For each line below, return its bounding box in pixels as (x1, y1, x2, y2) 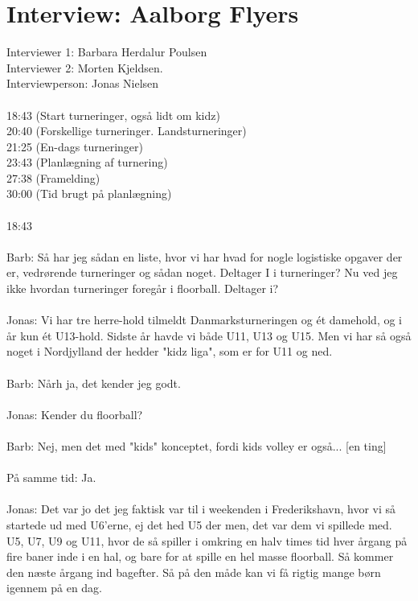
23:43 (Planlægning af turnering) (6, 154, 168, 171)
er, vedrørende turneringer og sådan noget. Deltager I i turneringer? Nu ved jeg (6, 264, 398, 281)
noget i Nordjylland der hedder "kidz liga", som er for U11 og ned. (6, 343, 333, 360)
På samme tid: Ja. (6, 469, 96, 486)
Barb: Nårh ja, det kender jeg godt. (6, 374, 181, 391)
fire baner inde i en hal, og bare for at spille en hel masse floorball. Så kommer (6, 548, 394, 565)
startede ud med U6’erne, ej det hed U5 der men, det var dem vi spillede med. (6, 516, 392, 533)
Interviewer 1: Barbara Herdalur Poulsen (6, 43, 207, 60)
